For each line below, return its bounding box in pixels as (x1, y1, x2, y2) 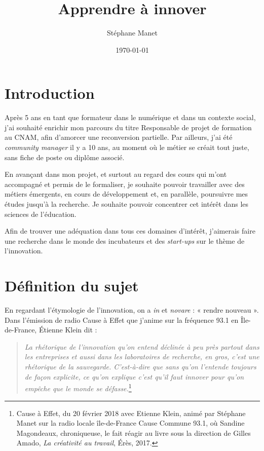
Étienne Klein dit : (39, 324, 97, 335)
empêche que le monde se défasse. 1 (24, 382, 132, 393)
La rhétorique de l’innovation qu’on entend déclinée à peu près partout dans (24, 341, 259, 352)
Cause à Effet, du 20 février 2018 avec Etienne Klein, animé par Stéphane (16, 407, 246, 418)
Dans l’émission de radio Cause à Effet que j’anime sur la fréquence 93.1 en (5, 314, 239, 325)
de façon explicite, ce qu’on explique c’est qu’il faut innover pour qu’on (24, 371, 244, 382)
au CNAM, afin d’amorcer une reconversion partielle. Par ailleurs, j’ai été (5, 132, 233, 142)
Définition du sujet (5, 275, 139, 296)
